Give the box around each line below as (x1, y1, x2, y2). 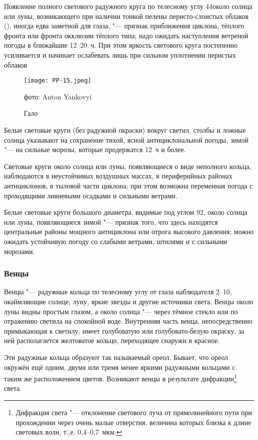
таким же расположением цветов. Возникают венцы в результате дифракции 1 (4, 372, 237, 383)
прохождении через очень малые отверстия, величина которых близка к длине (15, 417, 252, 427)
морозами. (4, 246, 35, 256)
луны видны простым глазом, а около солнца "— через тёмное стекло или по (4, 306, 238, 316)
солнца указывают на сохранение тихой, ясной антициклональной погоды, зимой (4, 134, 249, 145)
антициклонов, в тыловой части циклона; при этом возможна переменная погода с (4, 180, 253, 190)
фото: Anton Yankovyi (24, 91, 92, 101)
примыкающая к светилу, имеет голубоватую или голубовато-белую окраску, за (4, 325, 245, 336)
